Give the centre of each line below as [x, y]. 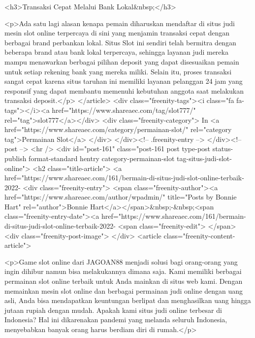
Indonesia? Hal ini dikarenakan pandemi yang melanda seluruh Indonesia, [116, 320]
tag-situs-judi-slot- [204, 158]
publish [16, 158]
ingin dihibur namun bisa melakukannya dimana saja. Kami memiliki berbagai [123, 271]
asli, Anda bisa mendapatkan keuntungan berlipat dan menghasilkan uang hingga [128, 300]
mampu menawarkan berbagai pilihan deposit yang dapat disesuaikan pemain [122, 61]
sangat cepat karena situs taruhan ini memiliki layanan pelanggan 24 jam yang [124, 81]
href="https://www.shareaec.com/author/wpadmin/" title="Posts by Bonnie [121, 197]
